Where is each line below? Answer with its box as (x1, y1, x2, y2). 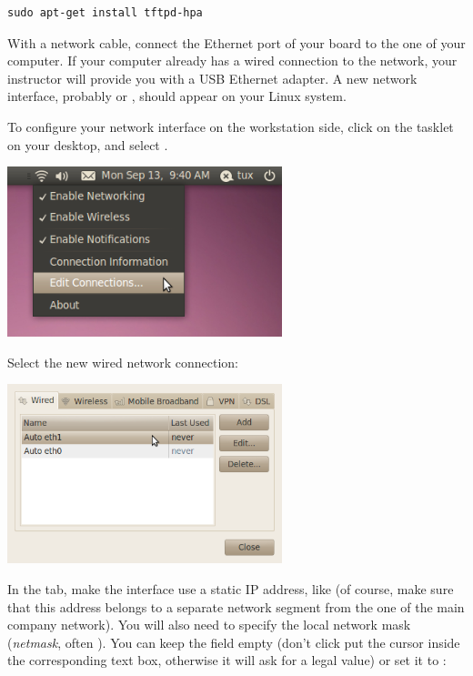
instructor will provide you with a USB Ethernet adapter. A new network (7, 68, 418, 87)
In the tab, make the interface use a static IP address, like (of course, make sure (7, 579, 454, 598)
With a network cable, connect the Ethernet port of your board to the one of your (7, 33, 466, 52)
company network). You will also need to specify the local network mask (7, 615, 411, 634)
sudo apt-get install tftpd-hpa (7, 6, 203, 19)
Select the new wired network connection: (7, 352, 239, 371)
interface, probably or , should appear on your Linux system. (7, 86, 347, 106)
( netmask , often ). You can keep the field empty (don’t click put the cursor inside (7, 632, 460, 651)
